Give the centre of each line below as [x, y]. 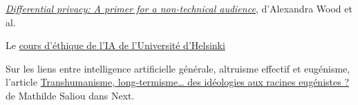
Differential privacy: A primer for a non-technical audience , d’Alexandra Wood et [179, 8]
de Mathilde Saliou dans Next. [70, 95]
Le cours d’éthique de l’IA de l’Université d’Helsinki [115, 45]
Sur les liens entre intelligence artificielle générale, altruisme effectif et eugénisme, [178, 68]
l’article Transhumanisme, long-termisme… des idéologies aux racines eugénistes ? [177, 82]
